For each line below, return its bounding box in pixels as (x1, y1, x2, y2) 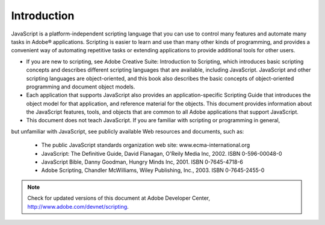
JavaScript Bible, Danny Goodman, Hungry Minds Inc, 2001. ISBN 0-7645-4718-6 (41, 158, 243, 165)
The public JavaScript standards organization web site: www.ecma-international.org (41, 141, 250, 149)
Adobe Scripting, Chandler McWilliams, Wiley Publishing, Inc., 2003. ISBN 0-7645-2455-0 (41, 167, 265, 174)
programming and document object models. (26, 83, 135, 90)
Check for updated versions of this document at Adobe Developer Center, (27, 194, 211, 202)
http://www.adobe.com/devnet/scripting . (27, 203, 129, 210)
